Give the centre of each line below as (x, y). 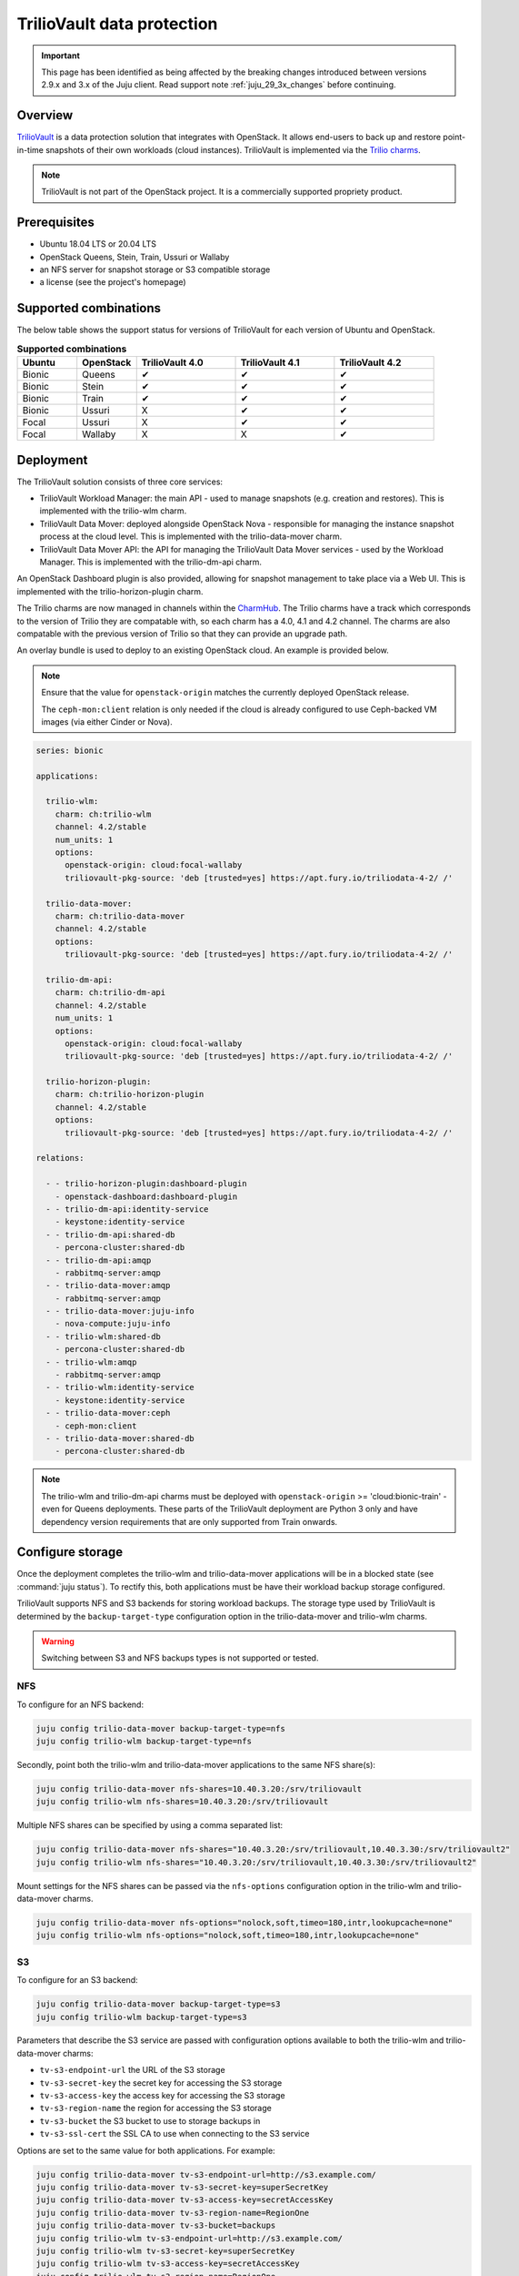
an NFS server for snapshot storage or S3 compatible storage (155, 269)
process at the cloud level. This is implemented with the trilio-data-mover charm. (191, 536)
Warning (58, 1641)
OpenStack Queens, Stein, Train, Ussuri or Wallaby (135, 257)
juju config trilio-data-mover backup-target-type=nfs (160, 1728)
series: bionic (70, 750)
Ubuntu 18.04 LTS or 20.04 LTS (98, 244)
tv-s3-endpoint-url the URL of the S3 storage (133, 2070)
